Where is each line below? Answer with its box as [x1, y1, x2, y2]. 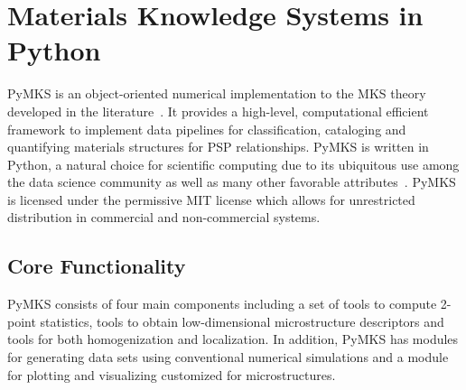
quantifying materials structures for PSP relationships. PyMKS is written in [7, 137, 429, 156]
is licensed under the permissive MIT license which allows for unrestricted [7, 190, 415, 209]
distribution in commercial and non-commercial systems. [7, 208, 321, 227]
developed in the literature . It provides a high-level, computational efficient [7, 101, 429, 120]
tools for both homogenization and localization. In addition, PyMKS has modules [7, 330, 459, 348]
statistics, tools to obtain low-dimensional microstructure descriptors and [40, 311, 444, 330]
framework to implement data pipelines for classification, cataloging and [7, 119, 406, 138]
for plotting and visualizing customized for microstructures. [7, 365, 336, 384]
